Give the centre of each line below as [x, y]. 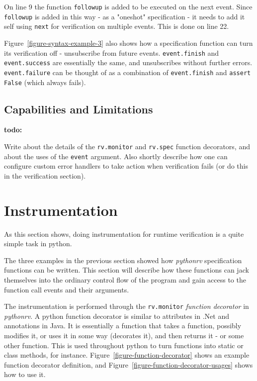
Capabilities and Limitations [79, 109]
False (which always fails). [45, 82]
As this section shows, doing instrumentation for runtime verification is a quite [124, 234]
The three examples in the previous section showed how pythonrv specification [123, 260]
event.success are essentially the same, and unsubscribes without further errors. [128, 62]
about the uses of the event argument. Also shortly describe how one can [116, 156]
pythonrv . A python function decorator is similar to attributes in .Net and [117, 316]
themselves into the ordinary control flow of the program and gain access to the [125, 279]
